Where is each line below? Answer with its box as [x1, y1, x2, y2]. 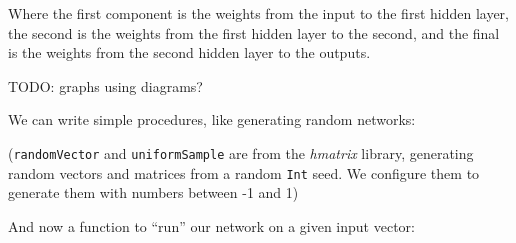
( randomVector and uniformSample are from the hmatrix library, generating [8, 142, 474, 163]
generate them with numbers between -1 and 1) [8, 182, 299, 203]
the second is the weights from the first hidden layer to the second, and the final [8, 22, 500, 43]
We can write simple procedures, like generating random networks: [8, 109, 416, 130]
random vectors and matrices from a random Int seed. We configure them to [8, 162, 480, 183]
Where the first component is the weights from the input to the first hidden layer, [8, 3, 510, 23]
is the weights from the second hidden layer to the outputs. [8, 42, 371, 63]
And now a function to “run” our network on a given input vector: [8, 215, 415, 236]
